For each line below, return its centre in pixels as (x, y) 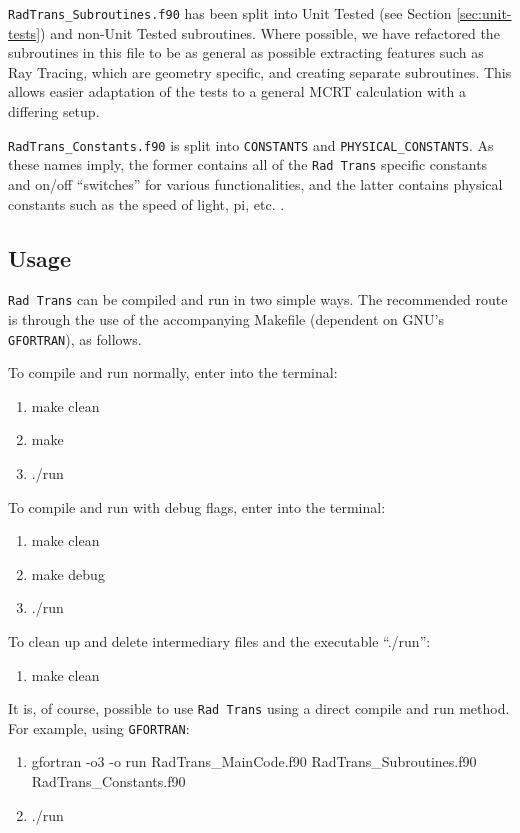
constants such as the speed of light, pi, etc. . (146, 203)
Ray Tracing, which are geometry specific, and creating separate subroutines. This (260, 71)
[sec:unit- (484, 13)
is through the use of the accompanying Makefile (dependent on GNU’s (226, 318)
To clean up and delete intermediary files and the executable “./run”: (219, 640)
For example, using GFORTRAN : (99, 727)
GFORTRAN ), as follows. (75, 338)
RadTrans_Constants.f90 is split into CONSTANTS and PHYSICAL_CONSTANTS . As (251, 144)
